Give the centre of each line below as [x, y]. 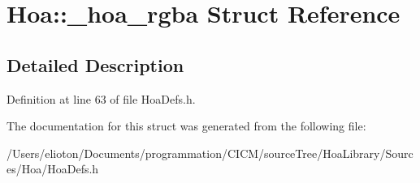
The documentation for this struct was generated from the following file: [186, 126]
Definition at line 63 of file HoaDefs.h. [101, 98]
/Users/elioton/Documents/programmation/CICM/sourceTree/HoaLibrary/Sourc [210, 153]
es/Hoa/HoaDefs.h [53, 169]
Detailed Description [95, 64]
